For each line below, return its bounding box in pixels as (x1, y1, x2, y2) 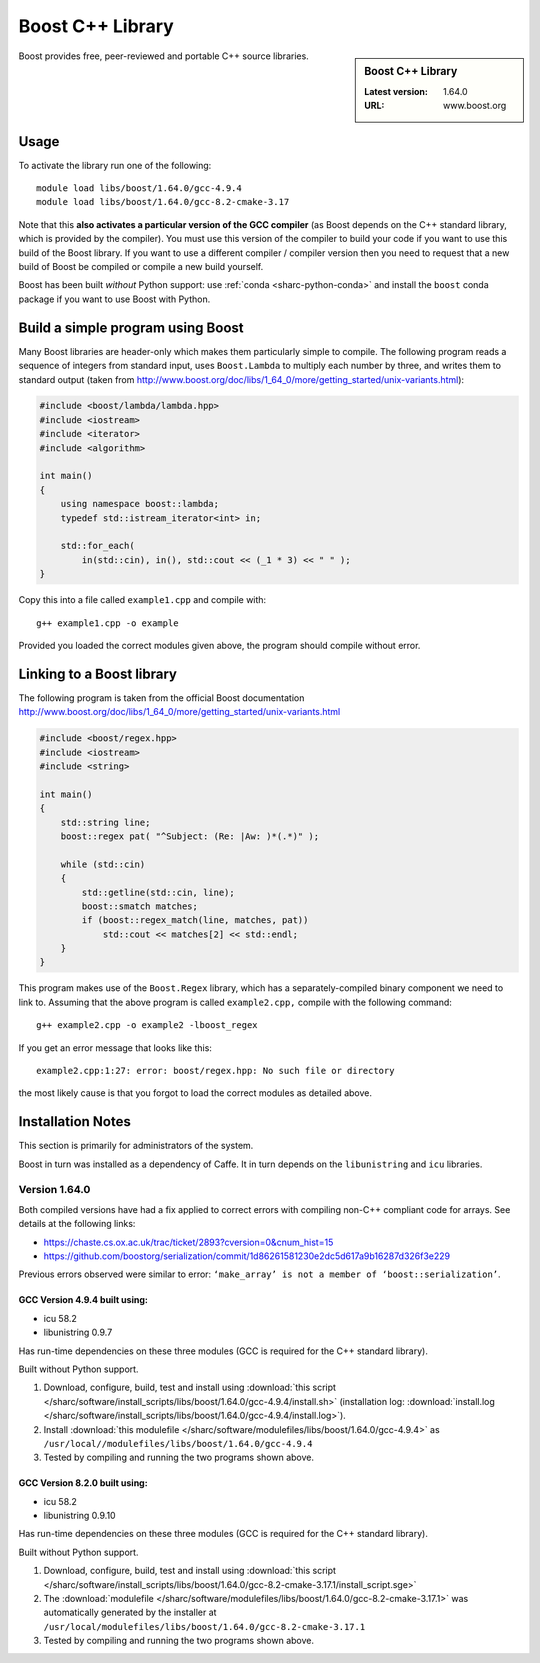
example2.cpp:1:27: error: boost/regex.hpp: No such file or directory (36, 1065, 395, 1077)
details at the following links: (18, 1218, 136, 1230)
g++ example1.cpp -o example (36, 617, 179, 629)
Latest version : (364, 85, 429, 97)
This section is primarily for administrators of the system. (18, 1140, 254, 1152)
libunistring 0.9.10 (43, 1510, 116, 1522)
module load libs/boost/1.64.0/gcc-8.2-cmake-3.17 (36, 196, 290, 208)
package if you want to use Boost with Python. (18, 293, 211, 305)
